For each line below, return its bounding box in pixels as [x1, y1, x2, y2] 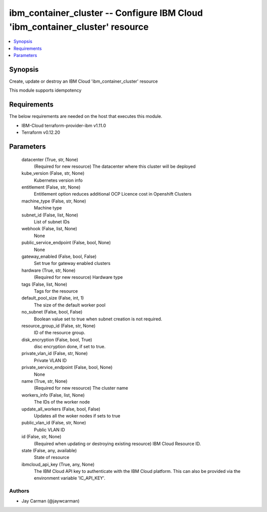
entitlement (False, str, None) [21, 184, 81, 190]
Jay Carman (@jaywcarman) [21, 498, 80, 504]
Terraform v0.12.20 [21, 129, 60, 136]
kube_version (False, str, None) [21, 170, 85, 176]
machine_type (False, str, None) [21, 198, 87, 204]
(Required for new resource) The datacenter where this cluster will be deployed [34, 163, 196, 169]
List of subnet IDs [34, 219, 70, 225]
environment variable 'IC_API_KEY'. [34, 475, 106, 481]
